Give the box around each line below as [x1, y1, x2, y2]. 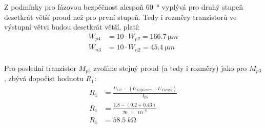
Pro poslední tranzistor [4, 62, 76, 73]
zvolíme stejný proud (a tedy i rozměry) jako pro [93, 62, 247, 73]
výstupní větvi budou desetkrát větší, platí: [4, 21, 140, 32]
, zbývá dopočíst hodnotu [4, 73, 84, 84]
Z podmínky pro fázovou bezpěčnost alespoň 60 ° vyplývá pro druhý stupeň [4, 2, 243, 12]
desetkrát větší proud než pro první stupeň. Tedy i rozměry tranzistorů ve [4, 11, 237, 22]
